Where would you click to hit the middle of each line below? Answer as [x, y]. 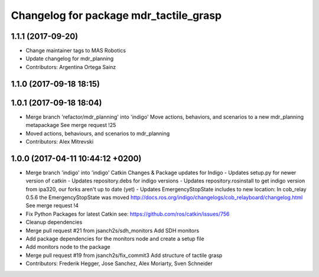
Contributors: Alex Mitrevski [60, 141]
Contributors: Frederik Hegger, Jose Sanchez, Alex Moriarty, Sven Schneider [119, 263]
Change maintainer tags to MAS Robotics [76, 51]
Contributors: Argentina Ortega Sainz [71, 67]
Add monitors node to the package [68, 247]
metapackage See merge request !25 [71, 125]
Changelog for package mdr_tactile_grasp [116, 15]
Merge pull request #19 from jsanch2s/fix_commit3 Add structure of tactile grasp [124, 255]
